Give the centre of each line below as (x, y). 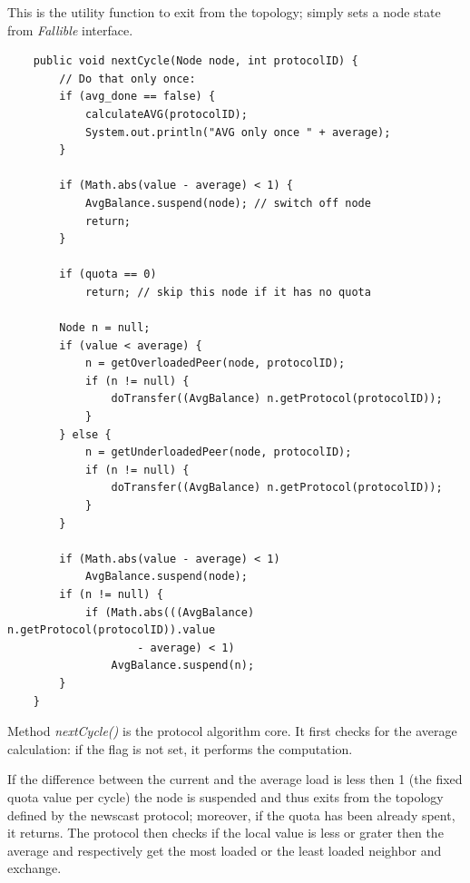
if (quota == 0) (108, 275)
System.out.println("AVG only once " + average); (238, 132)
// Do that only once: (127, 78)
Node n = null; (105, 328)
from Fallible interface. (70, 29)
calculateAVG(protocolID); (166, 114)
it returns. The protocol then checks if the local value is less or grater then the (225, 833)
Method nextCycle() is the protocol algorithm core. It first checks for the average (232, 731)
